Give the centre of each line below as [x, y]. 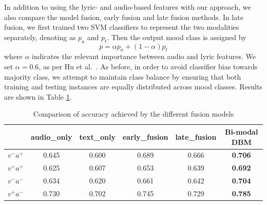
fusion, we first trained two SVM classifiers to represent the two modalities [122, 27]
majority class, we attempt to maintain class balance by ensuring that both [123, 76]
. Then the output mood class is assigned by [177, 37]
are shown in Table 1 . [38, 96]
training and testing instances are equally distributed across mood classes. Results [133, 87]
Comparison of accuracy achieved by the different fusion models [133, 114]
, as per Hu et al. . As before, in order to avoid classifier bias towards [148, 66]
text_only [97, 136]
